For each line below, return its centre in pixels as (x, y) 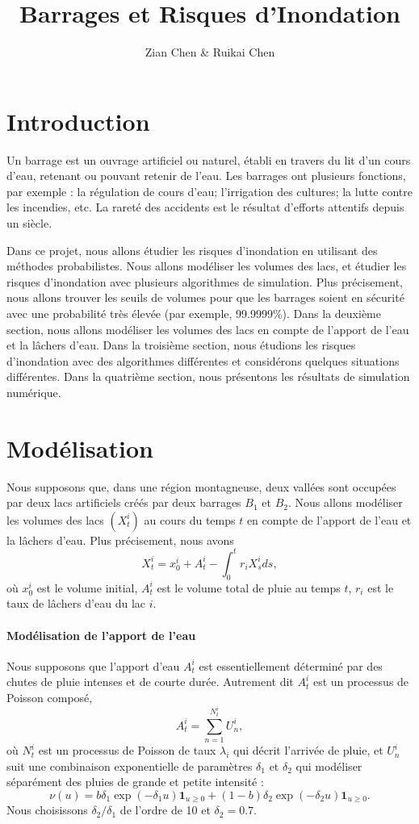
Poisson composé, (50, 697)
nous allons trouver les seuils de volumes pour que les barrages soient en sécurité (205, 297)
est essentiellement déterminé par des (291, 665)
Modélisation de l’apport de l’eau (101, 635)
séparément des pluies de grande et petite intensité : (135, 782)
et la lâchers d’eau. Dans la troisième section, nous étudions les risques (181, 345)
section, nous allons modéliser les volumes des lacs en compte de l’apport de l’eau (208, 329)
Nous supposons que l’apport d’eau (93, 665)
